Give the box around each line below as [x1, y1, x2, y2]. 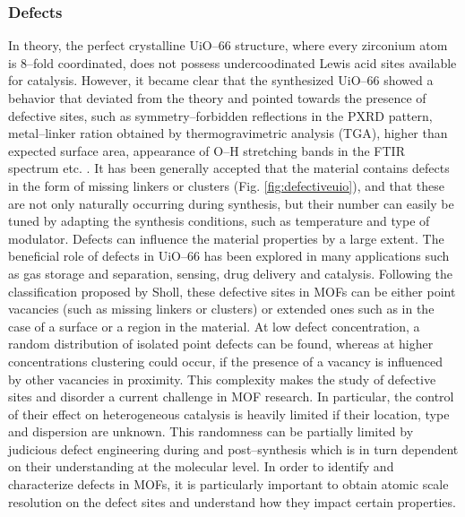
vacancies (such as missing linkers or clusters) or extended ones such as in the [8, 299, 435, 318]
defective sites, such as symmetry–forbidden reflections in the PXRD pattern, [8, 106, 433, 125]
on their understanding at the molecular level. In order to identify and [8, 457, 394, 476]
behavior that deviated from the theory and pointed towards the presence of [8, 89, 426, 107]
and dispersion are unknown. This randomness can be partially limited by [8, 422, 414, 441]
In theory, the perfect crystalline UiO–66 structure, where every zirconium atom [8, 36, 448, 55]
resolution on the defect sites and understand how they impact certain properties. [8, 492, 456, 511]
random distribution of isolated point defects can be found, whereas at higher [8, 334, 434, 353]
